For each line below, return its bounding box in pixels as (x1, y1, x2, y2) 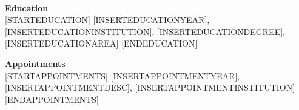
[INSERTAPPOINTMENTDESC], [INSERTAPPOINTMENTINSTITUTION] (5, 81, 295, 94)
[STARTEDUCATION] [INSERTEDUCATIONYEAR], (5, 13, 210, 26)
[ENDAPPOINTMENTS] (5, 92, 99, 105)
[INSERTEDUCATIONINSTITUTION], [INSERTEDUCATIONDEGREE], (5, 25, 285, 37)
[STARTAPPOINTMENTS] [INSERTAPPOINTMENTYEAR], (5, 69, 240, 82)
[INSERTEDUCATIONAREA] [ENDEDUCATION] (5, 37, 198, 50)
